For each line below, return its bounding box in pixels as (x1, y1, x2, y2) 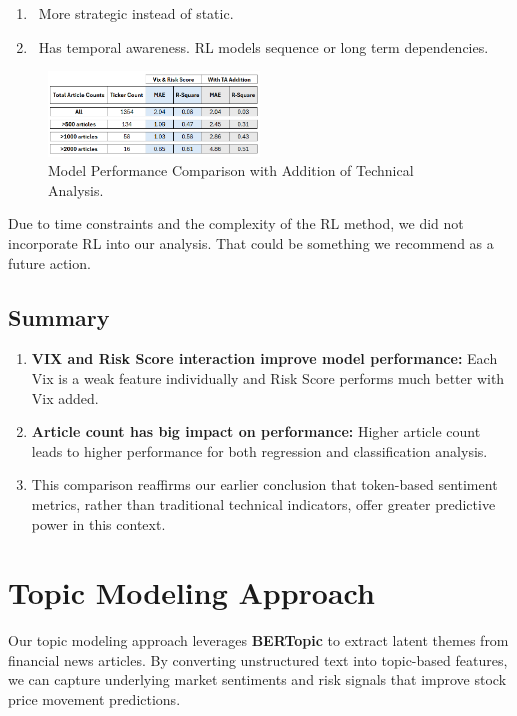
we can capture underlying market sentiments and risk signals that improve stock (8, 669, 507, 690)
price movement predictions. (8, 689, 181, 710)
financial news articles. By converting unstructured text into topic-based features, (8, 649, 508, 670)
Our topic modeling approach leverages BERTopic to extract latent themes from (8, 630, 509, 651)
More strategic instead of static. (38, 3, 234, 23)
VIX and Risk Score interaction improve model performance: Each (31, 348, 498, 369)
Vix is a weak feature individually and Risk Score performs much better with (31, 368, 505, 388)
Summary (8, 301, 110, 332)
